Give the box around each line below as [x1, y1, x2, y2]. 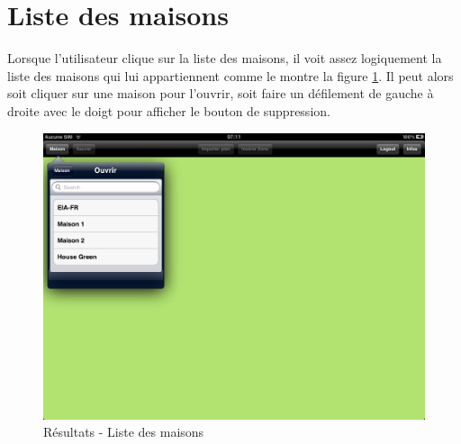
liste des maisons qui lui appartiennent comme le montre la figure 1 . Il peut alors [7, 66, 454, 85]
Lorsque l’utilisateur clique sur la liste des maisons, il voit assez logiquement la [7, 49, 442, 68]
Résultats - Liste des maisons [43, 422, 204, 441]
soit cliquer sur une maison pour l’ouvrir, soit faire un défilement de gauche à [7, 84, 434, 103]
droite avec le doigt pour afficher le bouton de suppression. [7, 101, 330, 120]
